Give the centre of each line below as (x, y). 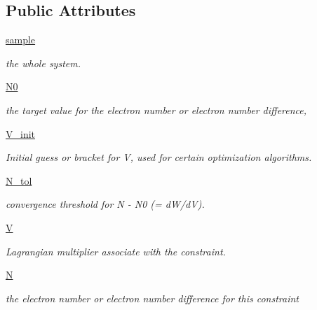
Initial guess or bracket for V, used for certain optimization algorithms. (159, 157)
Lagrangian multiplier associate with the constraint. (116, 251)
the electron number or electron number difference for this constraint (152, 298)
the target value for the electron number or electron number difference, (156, 110)
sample (21, 40)
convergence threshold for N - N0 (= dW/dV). (105, 204)
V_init (21, 133)
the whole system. (43, 63)
